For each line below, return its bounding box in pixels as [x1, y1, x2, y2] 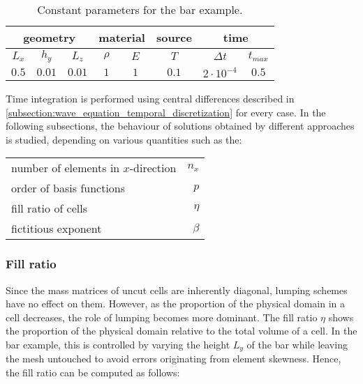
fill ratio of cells [11, 200, 88, 217]
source [156, 29, 192, 45]
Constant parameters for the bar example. [37, 1, 243, 17]
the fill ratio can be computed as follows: [6, 364, 180, 379]
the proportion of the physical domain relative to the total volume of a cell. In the [6, 323, 357, 338]
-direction [129, 160, 177, 176]
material [98, 29, 145, 45]
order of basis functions [11, 180, 126, 197]
